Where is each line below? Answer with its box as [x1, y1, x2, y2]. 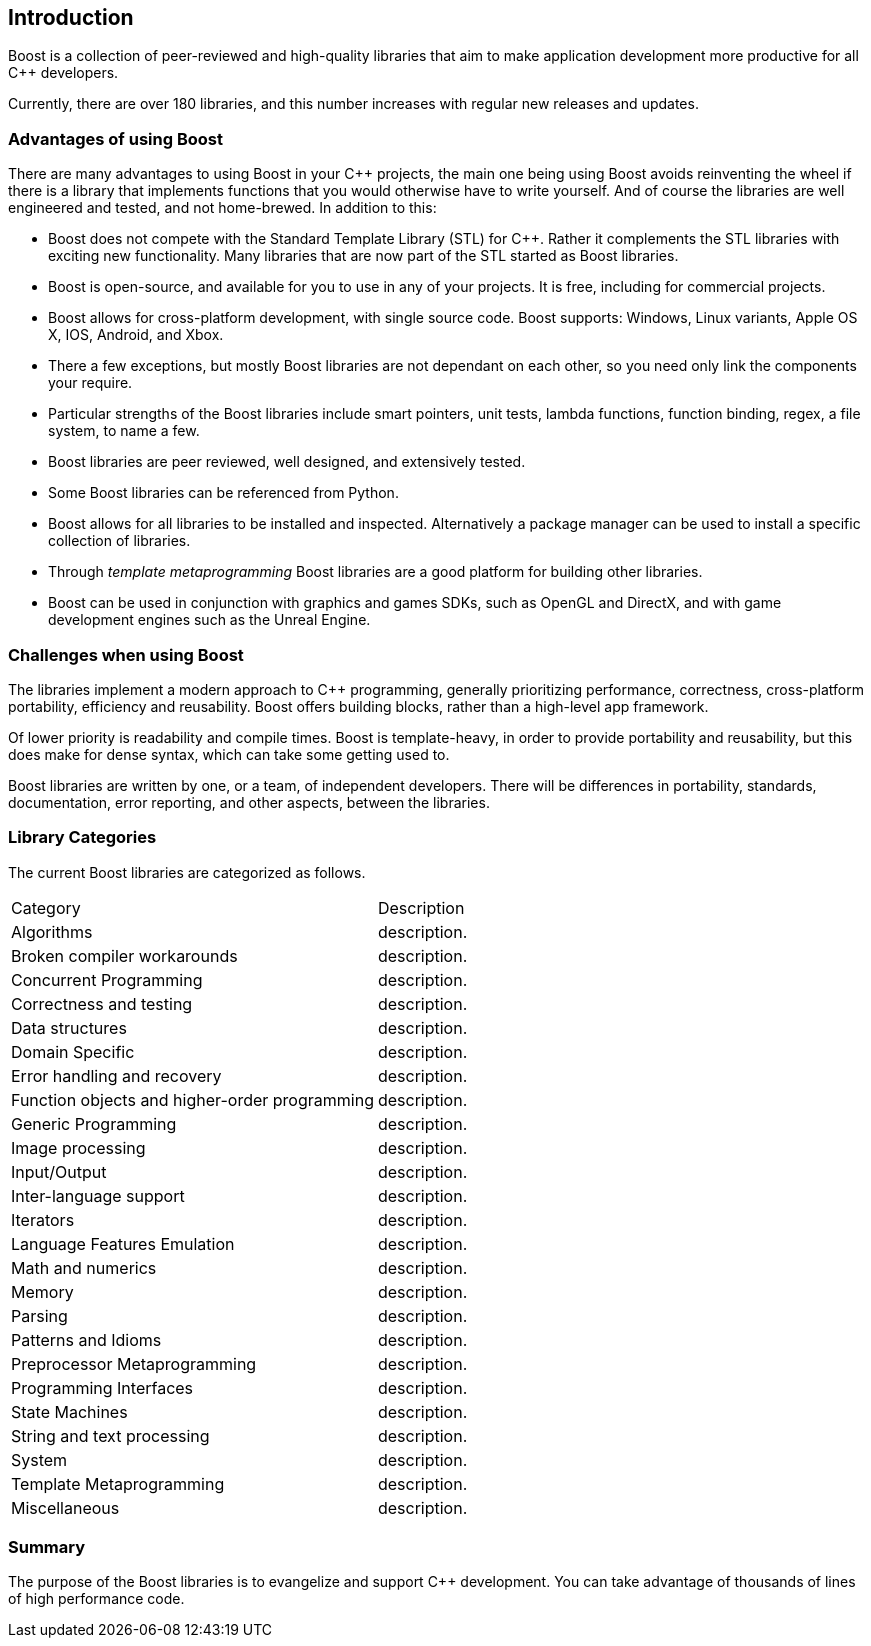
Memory [11, 1281, 74, 1302]
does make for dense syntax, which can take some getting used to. [8, 745, 450, 763]
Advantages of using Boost [8, 128, 223, 149]
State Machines [11, 1401, 128, 1422]
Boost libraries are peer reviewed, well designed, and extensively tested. [48, 453, 526, 471]
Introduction [8, 5, 134, 30]
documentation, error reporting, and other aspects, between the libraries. [8, 793, 490, 811]
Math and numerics [11, 1257, 157, 1278]
